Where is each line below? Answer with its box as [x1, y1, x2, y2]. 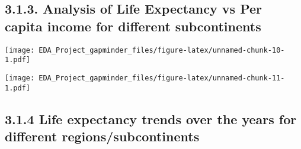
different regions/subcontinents [5, 127, 200, 145]
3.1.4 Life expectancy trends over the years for [5, 109, 297, 128]
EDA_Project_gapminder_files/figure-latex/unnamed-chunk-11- [39, 73, 285, 82]
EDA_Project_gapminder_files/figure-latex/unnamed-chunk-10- [39, 46, 285, 54]
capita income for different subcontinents [5, 17, 261, 35]
